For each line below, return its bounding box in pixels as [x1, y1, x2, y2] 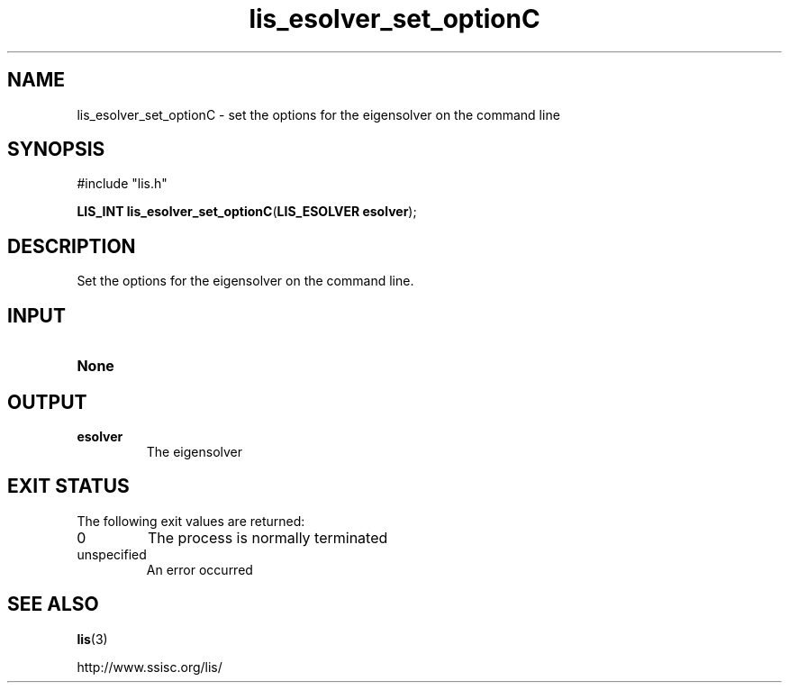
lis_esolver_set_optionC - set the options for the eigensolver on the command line [77, 106, 560, 123]
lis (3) [77, 631, 108, 647]
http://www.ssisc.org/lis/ [77, 658, 222, 675]
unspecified [77, 546, 147, 562]
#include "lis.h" [77, 176, 168, 192]
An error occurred [146, 561, 253, 577]
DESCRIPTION [7, 234, 136, 258]
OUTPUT [7, 390, 87, 413]
